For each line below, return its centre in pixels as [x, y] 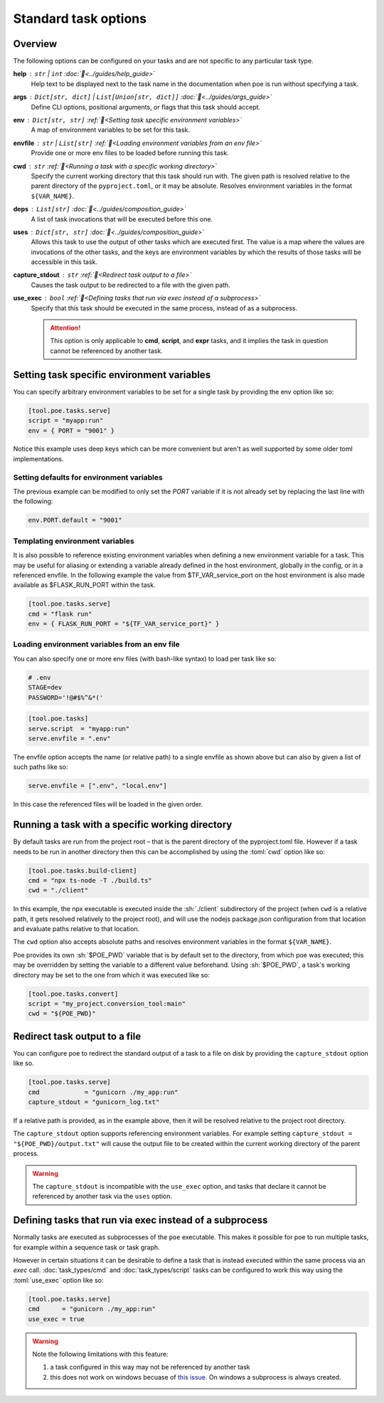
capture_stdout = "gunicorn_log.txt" [94, 1102]
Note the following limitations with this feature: [100, 1354]
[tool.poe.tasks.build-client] [83, 871]
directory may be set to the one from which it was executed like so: [111, 974]
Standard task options [80, 19]
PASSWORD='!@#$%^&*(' [66, 697]
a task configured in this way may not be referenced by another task [150, 1367]
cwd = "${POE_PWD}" [62, 1014]
